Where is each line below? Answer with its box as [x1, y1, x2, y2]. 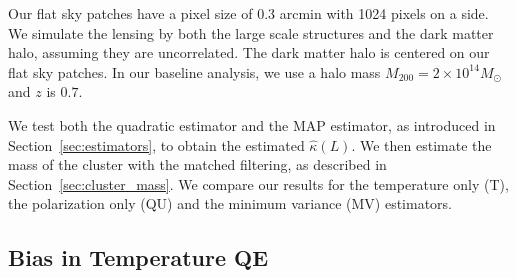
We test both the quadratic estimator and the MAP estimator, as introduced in [8, 114, 496, 135]
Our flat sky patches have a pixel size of [8, 3, 253, 23]
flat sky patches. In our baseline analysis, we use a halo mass [8, 61, 381, 82]
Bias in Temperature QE [8, 242, 269, 273]
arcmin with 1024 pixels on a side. [279, 3, 489, 23]
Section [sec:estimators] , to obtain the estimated [8, 134, 305, 155]
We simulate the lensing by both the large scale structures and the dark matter [8, 22, 494, 43]
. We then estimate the [351, 134, 492, 155]
